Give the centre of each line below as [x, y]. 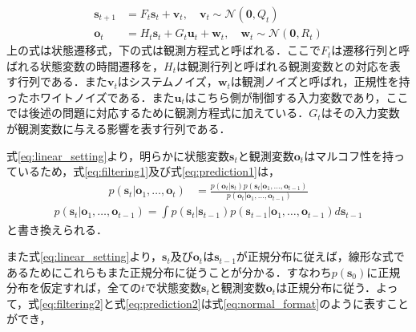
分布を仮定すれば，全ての [74, 287]
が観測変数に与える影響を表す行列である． [119, 129]
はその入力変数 [360, 113]
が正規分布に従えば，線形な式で [320, 256]
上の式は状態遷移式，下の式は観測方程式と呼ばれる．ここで [164, 50]
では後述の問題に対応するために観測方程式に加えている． [158, 113]
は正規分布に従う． [326, 287]
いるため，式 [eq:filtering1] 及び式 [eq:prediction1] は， [148, 171]
